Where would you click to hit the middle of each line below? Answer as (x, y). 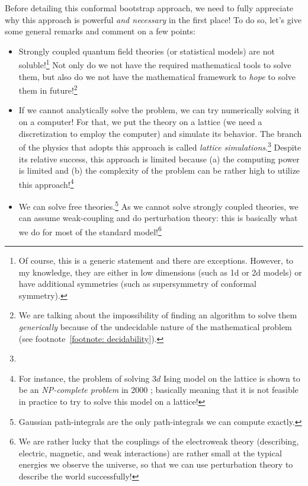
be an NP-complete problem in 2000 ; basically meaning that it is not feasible (158, 390)
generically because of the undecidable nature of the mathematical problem (155, 327)
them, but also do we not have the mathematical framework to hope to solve (157, 76)
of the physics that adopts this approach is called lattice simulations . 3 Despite (160, 146)
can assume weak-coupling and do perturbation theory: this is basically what (158, 218)
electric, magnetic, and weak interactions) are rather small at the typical (150, 453)
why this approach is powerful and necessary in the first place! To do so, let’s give (153, 19)
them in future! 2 (48, 89)
